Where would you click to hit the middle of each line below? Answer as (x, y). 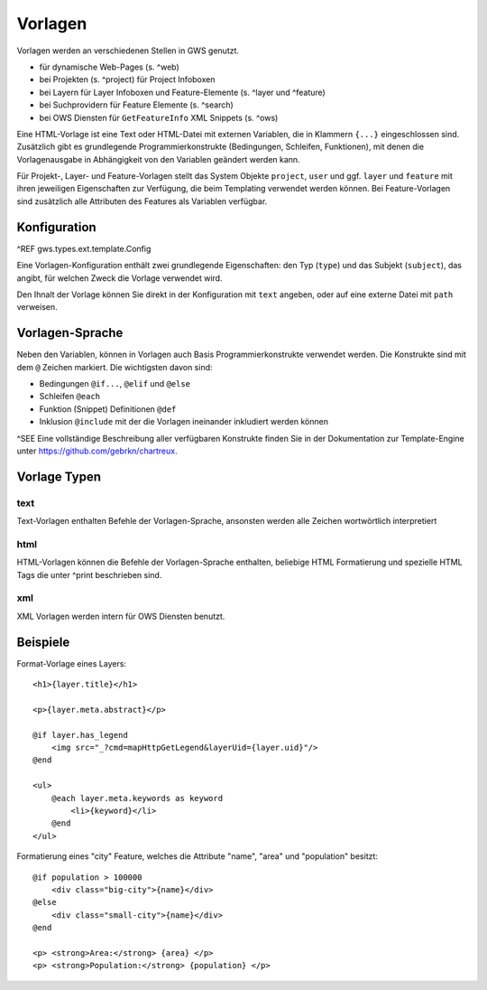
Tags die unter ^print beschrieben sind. (89, 574)
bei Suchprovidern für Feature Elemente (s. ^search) (136, 105)
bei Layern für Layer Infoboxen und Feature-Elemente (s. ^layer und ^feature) (183, 92)
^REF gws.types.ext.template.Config (84, 248)
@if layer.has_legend (80, 735)
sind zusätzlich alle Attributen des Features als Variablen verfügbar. (142, 201)
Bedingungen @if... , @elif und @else (115, 383)
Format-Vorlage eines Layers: (71, 663)
